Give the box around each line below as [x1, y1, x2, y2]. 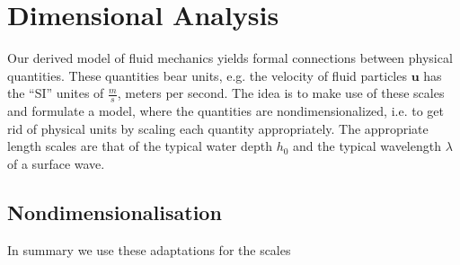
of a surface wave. [7, 154, 105, 172]
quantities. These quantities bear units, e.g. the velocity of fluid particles [7, 66, 407, 84]
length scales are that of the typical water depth [7, 137, 272, 155]
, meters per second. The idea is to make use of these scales [117, 84, 445, 102]
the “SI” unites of [7, 84, 104, 102]
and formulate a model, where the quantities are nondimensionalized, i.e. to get [7, 102, 444, 120]
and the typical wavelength [293, 137, 441, 155]
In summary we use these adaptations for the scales [7, 240, 291, 259]
